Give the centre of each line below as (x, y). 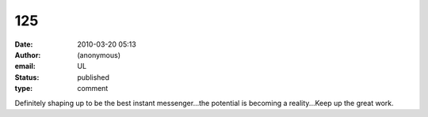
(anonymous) (99, 55)
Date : (24, 44)
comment (93, 89)
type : (24, 89)
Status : (27, 77)
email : (25, 66)
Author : (28, 55)
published (94, 77)
